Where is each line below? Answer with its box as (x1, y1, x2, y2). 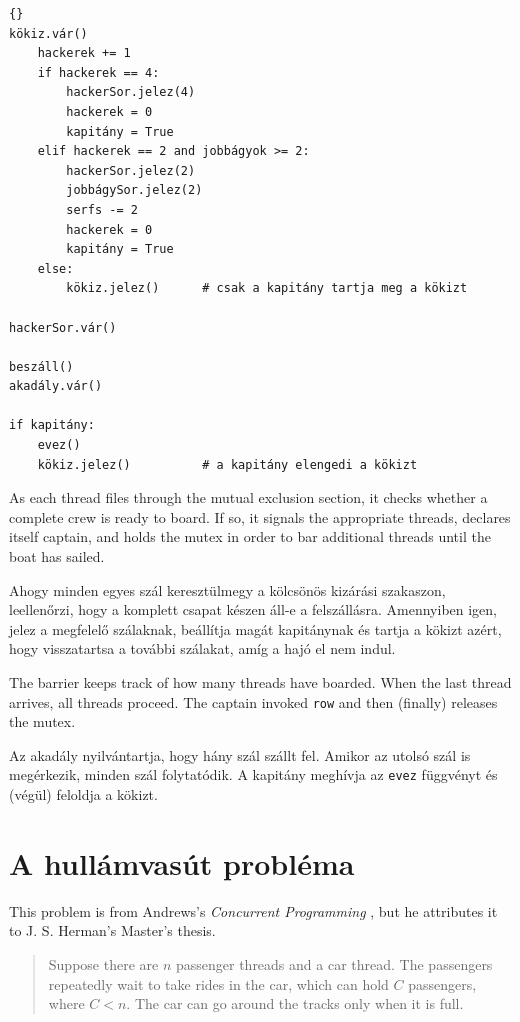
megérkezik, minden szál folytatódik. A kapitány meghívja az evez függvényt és (9, 764, 498, 785)
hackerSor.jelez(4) (66, 85, 196, 100)
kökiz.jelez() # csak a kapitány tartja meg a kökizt (66, 281, 468, 296)
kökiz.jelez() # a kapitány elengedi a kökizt (37, 457, 418, 472)
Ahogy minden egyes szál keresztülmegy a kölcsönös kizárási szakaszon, (9, 579, 446, 600)
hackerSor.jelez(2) (66, 163, 196, 178)
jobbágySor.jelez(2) (66, 183, 203, 198)
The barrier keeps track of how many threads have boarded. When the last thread (9, 672, 512, 692)
